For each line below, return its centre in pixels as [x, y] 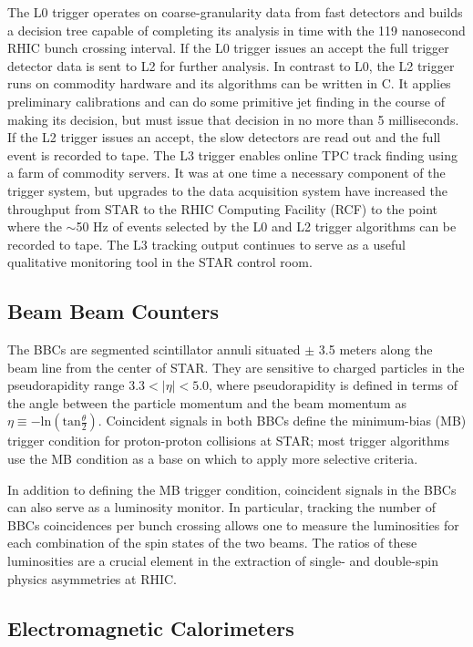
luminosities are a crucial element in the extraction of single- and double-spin [223, 561]
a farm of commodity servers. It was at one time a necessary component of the [226, 173]
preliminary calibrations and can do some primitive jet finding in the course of [226, 101]
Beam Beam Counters [113, 311]
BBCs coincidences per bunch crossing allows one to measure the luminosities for [233, 524]
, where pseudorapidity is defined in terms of [334, 385]
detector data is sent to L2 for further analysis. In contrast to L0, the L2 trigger [231, 65]
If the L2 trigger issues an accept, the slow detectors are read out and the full [224, 137]
